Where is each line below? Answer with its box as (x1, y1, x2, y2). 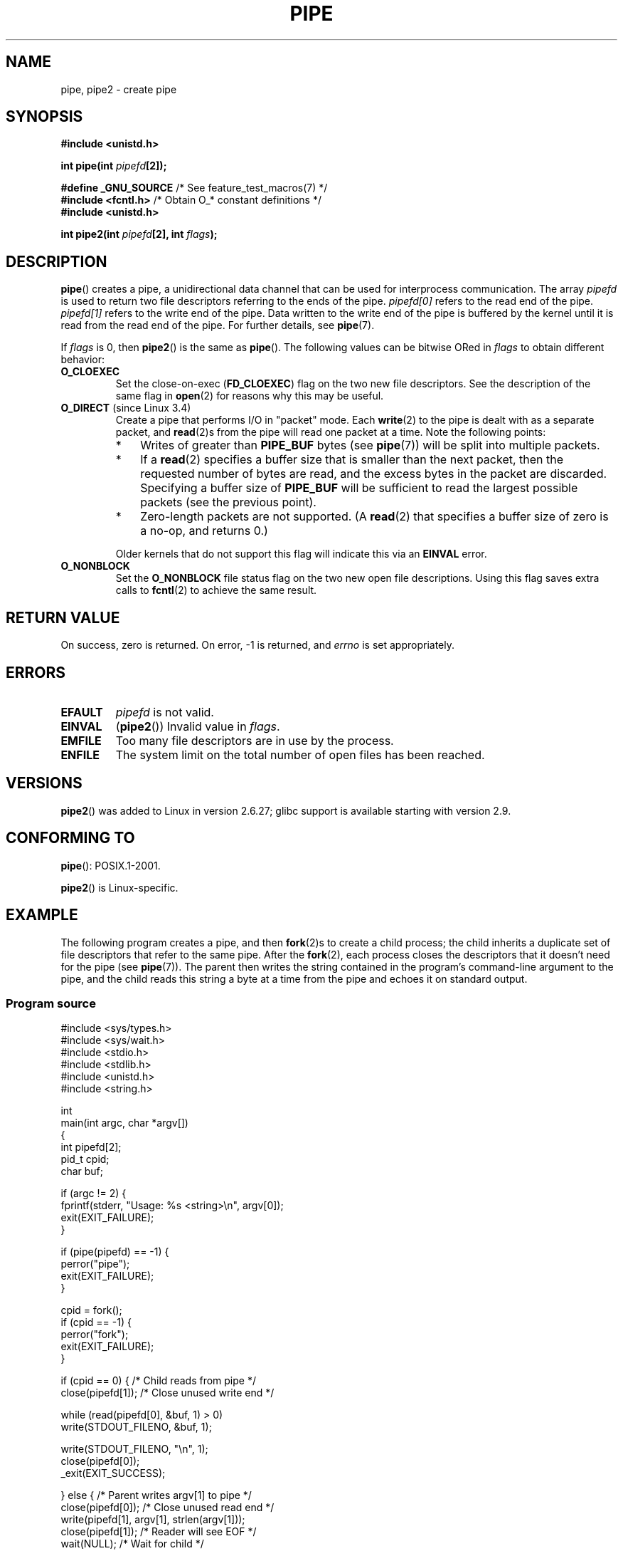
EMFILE (60, 733, 102, 748)
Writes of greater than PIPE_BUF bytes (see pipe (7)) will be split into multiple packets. (140, 438, 600, 453)
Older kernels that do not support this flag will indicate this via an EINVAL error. (115, 548, 487, 560)
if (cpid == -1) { (60, 1316, 132, 1329)
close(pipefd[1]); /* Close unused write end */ (60, 1386, 275, 1399)
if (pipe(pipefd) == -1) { (60, 1245, 169, 1258)
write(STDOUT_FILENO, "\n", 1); (60, 1443, 208, 1456)
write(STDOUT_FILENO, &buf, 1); (60, 1421, 212, 1433)
